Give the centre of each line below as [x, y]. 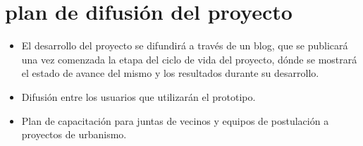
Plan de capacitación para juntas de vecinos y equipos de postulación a [175, 120]
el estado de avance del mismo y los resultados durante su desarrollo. [170, 73]
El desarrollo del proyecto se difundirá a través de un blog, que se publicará [185, 45]
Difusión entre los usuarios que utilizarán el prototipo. [139, 96]
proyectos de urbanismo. [74, 134]
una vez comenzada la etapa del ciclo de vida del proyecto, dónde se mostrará [189, 59]
